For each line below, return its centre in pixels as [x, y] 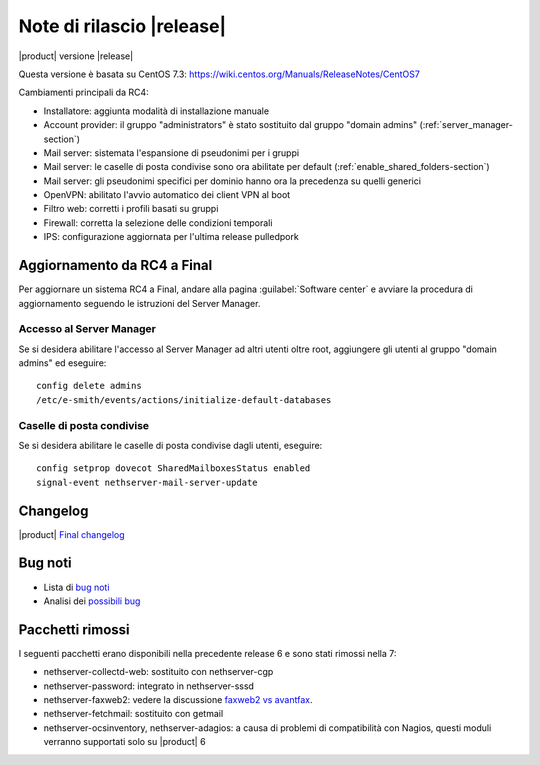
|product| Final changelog [71, 534]
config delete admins [89, 386]
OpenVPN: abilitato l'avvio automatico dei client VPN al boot [167, 195]
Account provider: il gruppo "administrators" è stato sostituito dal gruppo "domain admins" [230, 125]
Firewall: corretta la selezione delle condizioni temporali [158, 222]
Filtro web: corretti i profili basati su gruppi [131, 209]
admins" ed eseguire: [62, 363]
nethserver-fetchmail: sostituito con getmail [133, 714]
